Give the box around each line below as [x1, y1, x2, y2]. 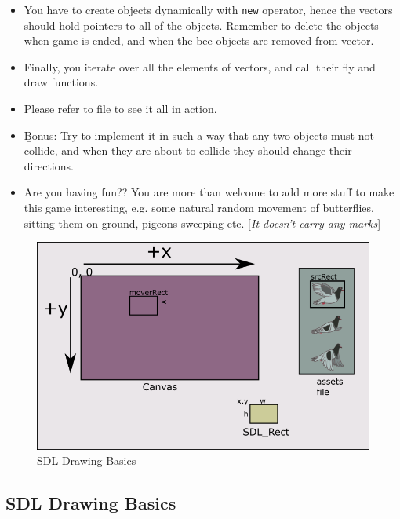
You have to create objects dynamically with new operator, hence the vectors [24, 2, 393, 17]
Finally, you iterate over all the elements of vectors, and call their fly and [24, 58, 376, 75]
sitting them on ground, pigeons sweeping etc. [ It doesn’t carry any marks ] [24, 214, 381, 231]
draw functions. [24, 74, 99, 90]
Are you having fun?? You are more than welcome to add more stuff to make [24, 184, 395, 200]
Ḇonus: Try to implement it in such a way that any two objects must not [24, 126, 374, 143]
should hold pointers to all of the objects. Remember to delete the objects [24, 16, 379, 33]
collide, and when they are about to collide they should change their [24, 142, 352, 159]
